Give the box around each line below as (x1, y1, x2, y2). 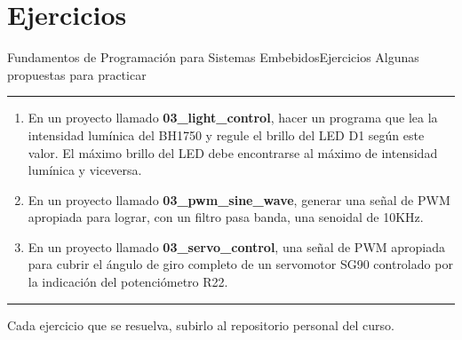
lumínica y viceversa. (28, 161, 142, 179)
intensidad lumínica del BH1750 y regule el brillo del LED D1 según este (28, 125, 425, 144)
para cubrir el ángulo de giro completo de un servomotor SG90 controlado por (28, 255, 453, 273)
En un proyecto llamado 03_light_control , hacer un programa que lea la (28, 108, 438, 127)
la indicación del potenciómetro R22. (28, 273, 228, 291)
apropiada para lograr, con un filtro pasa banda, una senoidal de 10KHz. (28, 208, 424, 226)
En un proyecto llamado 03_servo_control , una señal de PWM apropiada (28, 237, 446, 256)
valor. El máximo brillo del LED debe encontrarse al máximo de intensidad (28, 143, 438, 162)
